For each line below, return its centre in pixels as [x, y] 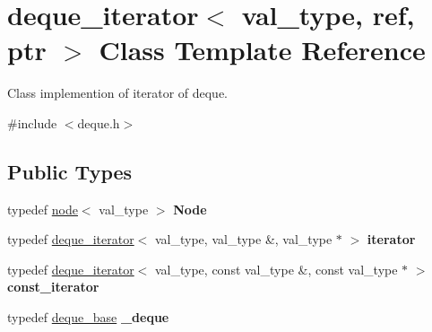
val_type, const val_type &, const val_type [276, 269]
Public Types [70, 171]
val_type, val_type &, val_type [243, 239]
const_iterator [53, 287]
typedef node [43, 209]
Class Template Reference [262, 50]
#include [32, 122]
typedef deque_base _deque [88, 317]
